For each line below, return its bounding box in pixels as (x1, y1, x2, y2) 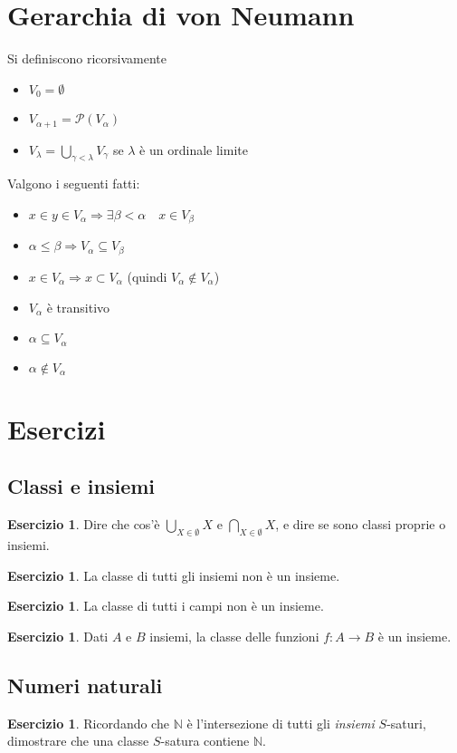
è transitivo (46, 297, 110, 316)
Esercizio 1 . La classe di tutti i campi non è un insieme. (7, 596, 324, 615)
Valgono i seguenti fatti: (7, 174, 140, 193)
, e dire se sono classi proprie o (275, 515, 446, 534)
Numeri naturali (7, 671, 163, 699)
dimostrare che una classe (7, 731, 149, 750)
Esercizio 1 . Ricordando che (7, 713, 169, 732)
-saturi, (386, 713, 426, 732)
